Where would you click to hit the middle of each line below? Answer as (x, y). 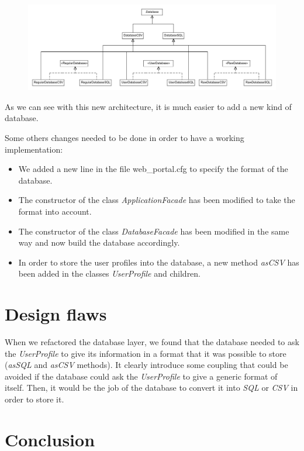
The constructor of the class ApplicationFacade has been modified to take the (157, 200)
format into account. (55, 211)
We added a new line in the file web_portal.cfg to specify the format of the (153, 169)
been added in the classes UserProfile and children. (110, 273)
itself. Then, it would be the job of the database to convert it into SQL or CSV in (151, 388)
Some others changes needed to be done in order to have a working (125, 137)
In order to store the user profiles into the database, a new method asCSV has (159, 262)
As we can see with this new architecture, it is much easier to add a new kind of (148, 106)
